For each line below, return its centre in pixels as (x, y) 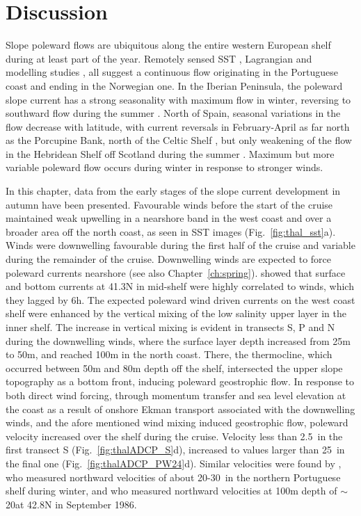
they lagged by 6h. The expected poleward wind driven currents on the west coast (180, 299)
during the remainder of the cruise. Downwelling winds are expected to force (169, 259)
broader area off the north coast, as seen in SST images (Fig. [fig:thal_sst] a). (171, 231)
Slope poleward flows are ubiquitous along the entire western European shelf (168, 45)
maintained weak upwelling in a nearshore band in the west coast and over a (169, 218)
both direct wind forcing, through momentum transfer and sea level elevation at (176, 395)
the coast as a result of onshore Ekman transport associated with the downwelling (180, 409)
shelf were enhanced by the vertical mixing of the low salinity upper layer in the (176, 313)
